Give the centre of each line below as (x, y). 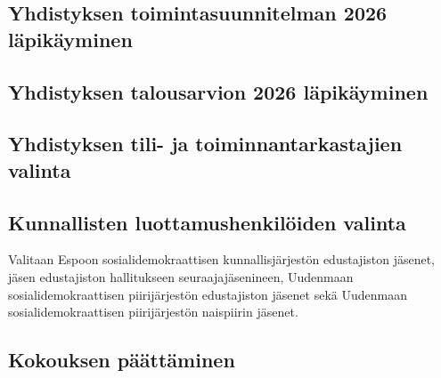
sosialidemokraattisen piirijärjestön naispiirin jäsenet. (153, 312)
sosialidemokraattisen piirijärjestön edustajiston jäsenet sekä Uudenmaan (208, 294)
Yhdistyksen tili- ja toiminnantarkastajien (205, 144)
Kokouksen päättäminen (122, 360)
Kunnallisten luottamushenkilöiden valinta (207, 222)
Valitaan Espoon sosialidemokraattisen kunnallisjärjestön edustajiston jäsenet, (221, 259)
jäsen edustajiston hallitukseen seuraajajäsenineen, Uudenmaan (181, 276)
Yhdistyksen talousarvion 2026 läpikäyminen (218, 91)
